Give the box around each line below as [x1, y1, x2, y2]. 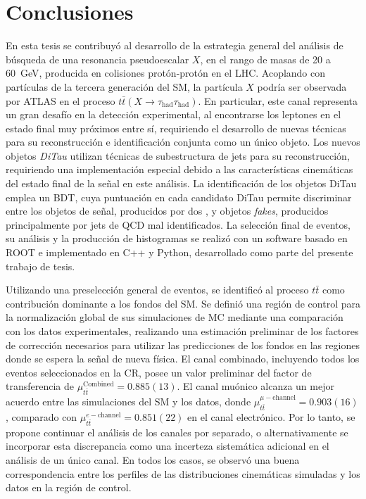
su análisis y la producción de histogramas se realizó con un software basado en [6, 231, 348, 246]
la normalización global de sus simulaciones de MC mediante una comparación [6, 310, 343, 324]
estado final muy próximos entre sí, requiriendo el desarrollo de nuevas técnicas [6, 120, 346, 135]
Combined [83, 381, 114, 389]
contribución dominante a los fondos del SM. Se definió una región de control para [6, 296, 360, 310]
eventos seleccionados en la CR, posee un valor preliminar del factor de [6, 365, 312, 379]
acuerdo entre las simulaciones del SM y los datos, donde [6, 394, 251, 409]
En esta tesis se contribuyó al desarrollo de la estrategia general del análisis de [6, 38, 343, 53]
